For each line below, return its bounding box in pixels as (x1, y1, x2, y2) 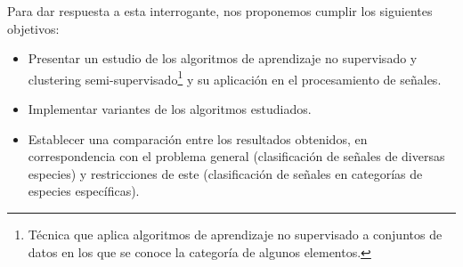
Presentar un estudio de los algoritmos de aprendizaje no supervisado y (28, 49, 418, 68)
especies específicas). (28, 182, 140, 200)
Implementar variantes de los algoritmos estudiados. (28, 100, 312, 118)
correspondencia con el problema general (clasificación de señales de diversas (28, 147, 445, 166)
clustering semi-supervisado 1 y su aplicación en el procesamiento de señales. (28, 67, 442, 88)
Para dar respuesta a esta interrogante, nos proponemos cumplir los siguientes (7, 2, 433, 20)
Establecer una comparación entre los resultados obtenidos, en (28, 129, 368, 148)
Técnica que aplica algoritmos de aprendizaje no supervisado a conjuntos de (28, 225, 443, 243)
